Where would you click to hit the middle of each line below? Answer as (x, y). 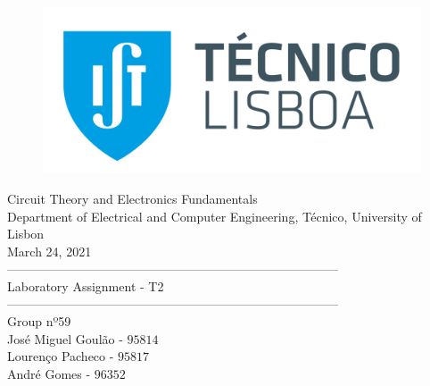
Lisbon (26, 234)
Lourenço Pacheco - (61, 356)
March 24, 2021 (50, 251)
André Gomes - (49, 373)
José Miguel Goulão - (65, 338)
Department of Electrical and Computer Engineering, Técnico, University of (215, 216)
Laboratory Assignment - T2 (86, 285)
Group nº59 (39, 321)
